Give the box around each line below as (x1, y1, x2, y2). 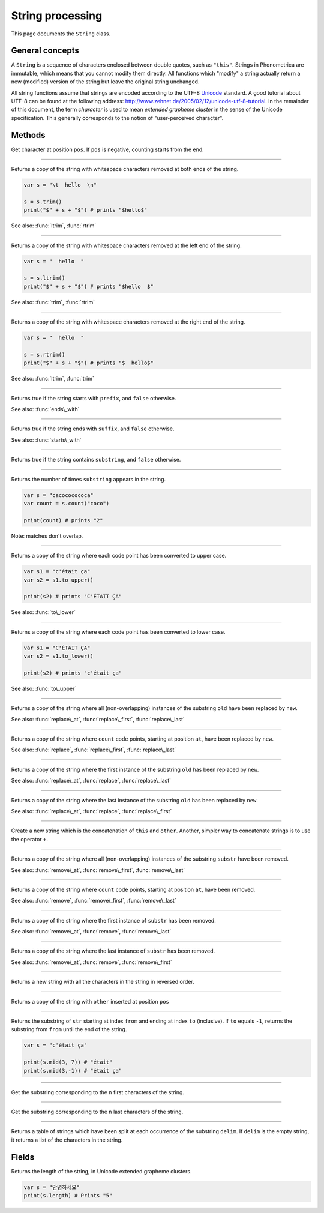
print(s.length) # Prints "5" (23, 1192, 113, 1199)
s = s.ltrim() (23, 275, 65, 281)
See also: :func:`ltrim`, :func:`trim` (11, 375, 94, 382)
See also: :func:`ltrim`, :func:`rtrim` (11, 222, 97, 229)
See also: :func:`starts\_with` (11, 436, 82, 444)
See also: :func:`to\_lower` (11, 609, 76, 616)
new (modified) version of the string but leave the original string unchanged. (11, 78, 200, 85)
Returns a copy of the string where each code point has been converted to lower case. (11, 628, 226, 636)
